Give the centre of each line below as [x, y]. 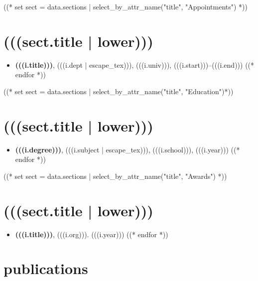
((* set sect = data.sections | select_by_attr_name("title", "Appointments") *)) [126, 6]
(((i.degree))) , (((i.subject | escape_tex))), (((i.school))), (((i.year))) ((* [128, 149]
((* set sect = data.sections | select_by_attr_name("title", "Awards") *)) [115, 176]
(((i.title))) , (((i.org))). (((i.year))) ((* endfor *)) [92, 234]
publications [46, 268]
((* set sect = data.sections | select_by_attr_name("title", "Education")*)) [119, 91]
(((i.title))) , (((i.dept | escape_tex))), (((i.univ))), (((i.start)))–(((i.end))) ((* [135, 65]
